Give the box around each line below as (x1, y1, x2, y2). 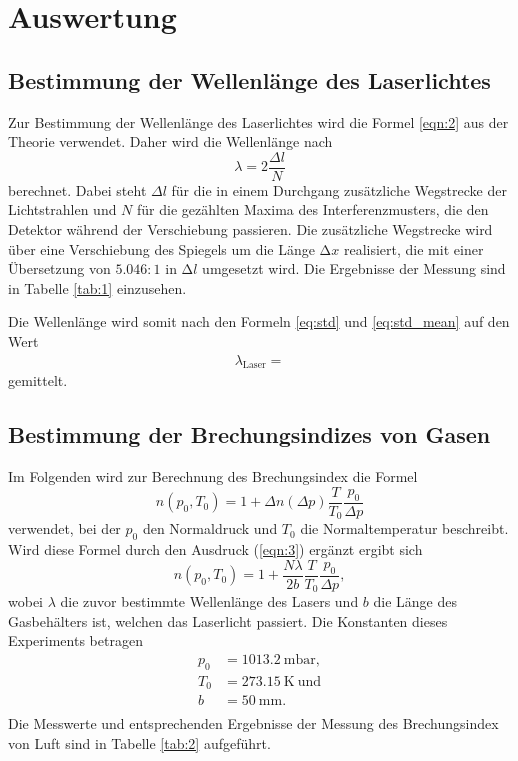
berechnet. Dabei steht (8, 179, 147, 200)
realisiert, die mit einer (343, 238, 484, 259)
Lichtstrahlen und (8, 199, 117, 220)
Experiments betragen (8, 630, 143, 651)
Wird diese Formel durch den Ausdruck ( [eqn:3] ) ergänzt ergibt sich (8, 539, 423, 560)
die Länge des (373, 591, 458, 612)
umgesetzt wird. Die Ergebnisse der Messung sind (202, 258, 506, 279)
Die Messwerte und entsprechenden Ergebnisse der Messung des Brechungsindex (8, 713, 499, 734)
